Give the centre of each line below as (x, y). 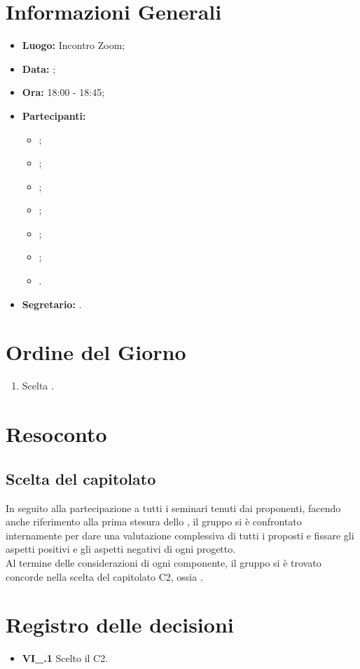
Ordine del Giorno (96, 352)
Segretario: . (52, 304)
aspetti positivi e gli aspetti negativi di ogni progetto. (121, 549)
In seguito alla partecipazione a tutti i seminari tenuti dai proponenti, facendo (173, 508)
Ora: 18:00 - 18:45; (63, 92)
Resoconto (56, 434)
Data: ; (39, 68)
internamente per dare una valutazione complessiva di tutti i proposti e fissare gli (180, 535)
